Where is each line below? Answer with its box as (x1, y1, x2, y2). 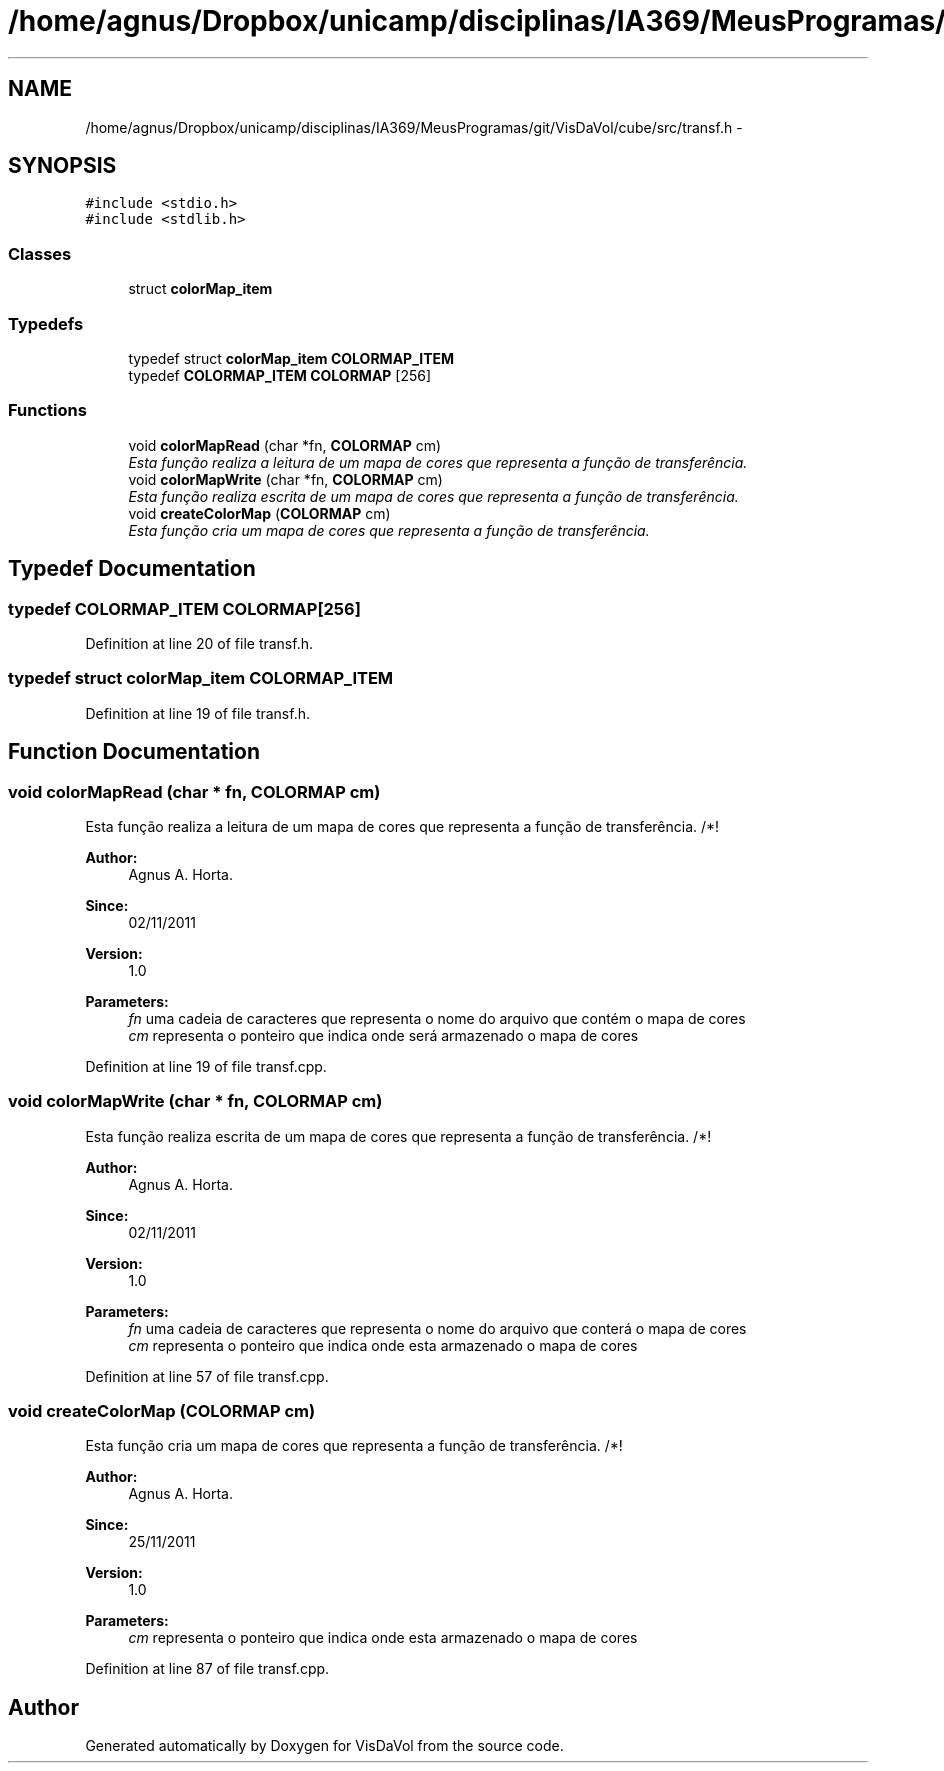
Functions (8, 400, 87, 421)
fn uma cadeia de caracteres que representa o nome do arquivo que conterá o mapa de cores (128, 1319, 747, 1337)
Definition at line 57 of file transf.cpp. (85, 1367, 329, 1385)
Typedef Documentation (8, 556, 256, 582)
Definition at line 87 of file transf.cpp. (85, 1660, 330, 1678)
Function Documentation (8, 739, 260, 765)
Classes (8, 243, 72, 264)
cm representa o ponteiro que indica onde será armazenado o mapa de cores (128, 1026, 639, 1044)
